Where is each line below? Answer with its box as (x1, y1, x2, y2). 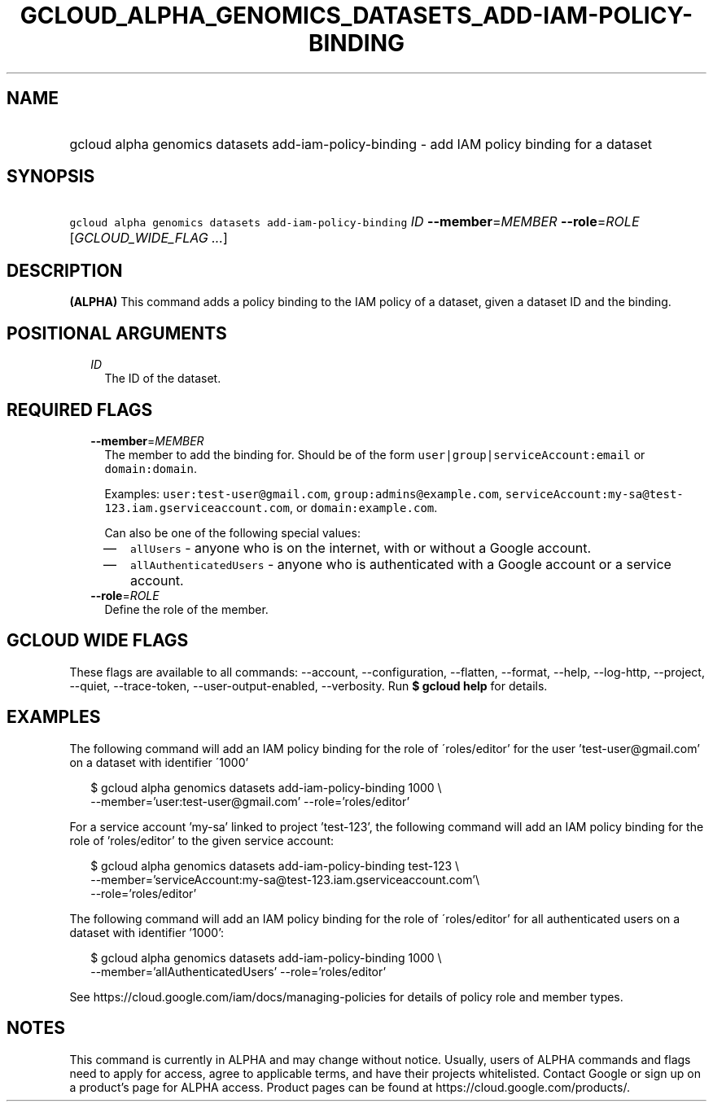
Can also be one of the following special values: (104, 525, 361, 540)
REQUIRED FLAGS (7, 399, 153, 420)
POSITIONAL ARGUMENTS (7, 322, 227, 344)
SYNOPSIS (7, 166, 95, 187)
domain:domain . (104, 461, 198, 475)
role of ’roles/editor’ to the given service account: (69, 833, 335, 847)
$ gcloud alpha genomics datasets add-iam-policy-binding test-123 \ (90, 858, 460, 873)
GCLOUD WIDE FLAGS (7, 630, 189, 651)
